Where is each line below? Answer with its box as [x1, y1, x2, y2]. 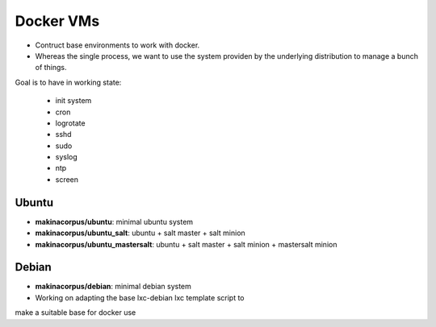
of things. [35, 63, 68, 72]
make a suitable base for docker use [15, 308, 136, 317]
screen [55, 174, 79, 184]
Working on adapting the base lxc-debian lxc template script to [35, 292, 245, 302]
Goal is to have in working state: [15, 77, 122, 87]
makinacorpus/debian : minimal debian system [35, 282, 191, 292]
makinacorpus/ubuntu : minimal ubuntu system [35, 217, 194, 226]
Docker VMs [15, 12, 100, 30]
